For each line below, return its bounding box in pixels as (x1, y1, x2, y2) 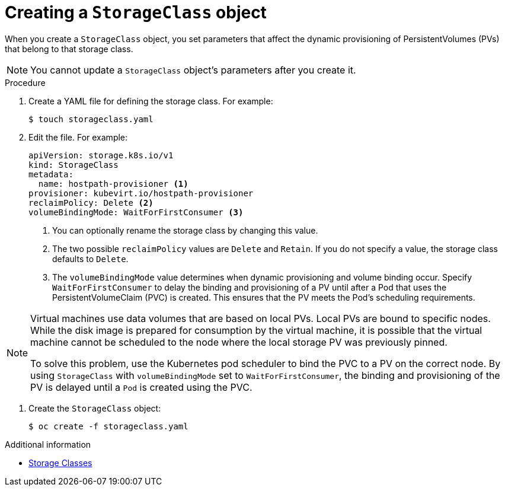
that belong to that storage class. (5, 43, 133, 54)
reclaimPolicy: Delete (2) (28, 197, 154, 208)
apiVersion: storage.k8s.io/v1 (28, 150, 174, 160)
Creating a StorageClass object (5, 2, 267, 23)
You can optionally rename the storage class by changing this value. (52, 225, 318, 235)
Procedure (5, 77, 46, 88)
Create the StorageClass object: (28, 403, 161, 413)
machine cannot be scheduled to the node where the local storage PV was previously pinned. (30, 336, 448, 348)
